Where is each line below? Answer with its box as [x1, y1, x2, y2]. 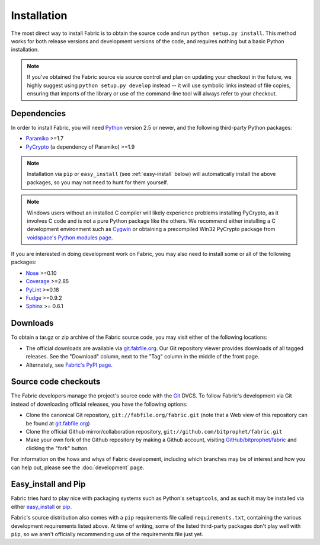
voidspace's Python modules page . [27, 234, 113, 241]
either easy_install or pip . [11, 503, 72, 510]
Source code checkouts [11, 377, 101, 387]
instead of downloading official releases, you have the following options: [11, 400, 188, 408]
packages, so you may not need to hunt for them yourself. [27, 178, 168, 186]
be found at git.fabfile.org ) [25, 419, 90, 427]
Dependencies [11, 108, 66, 118]
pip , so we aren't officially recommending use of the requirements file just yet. [11, 531, 204, 538]
